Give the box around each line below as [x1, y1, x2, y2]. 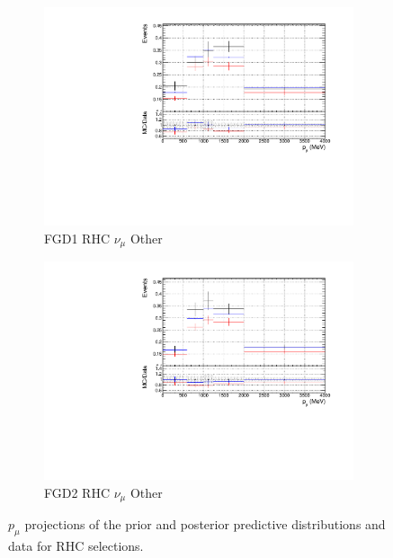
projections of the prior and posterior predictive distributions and [24, 515, 386, 534]
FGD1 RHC [44, 228, 111, 247]
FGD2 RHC [44, 483, 111, 501]
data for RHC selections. [8, 536, 144, 555]
